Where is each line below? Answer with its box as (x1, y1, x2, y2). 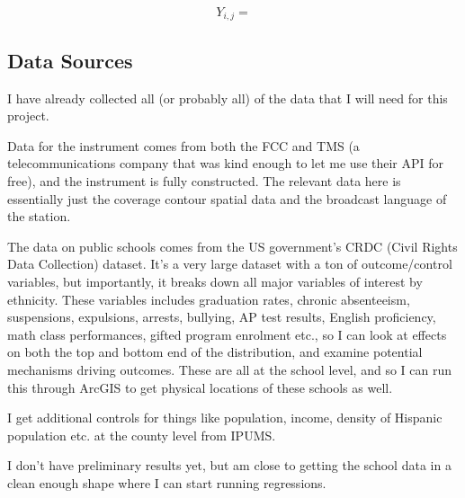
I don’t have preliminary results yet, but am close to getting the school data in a (7, 456, 452, 475)
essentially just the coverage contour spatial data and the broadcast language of (7, 189, 447, 208)
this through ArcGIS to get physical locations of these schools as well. (7, 378, 393, 396)
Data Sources (7, 46, 133, 74)
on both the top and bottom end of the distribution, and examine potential (7, 342, 423, 361)
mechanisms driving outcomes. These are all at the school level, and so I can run (7, 360, 452, 378)
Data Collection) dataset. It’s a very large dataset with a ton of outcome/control (7, 254, 452, 273)
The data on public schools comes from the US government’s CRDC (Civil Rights (7, 236, 458, 255)
